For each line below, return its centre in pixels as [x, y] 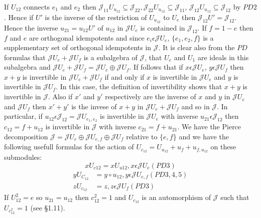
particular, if [23, 116]
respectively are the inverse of [151, 96]
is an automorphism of [176, 197]
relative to [142, 136]
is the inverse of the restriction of [96, 17]
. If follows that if [156, 67]
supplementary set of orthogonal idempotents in [78, 47]
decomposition [26, 136]
